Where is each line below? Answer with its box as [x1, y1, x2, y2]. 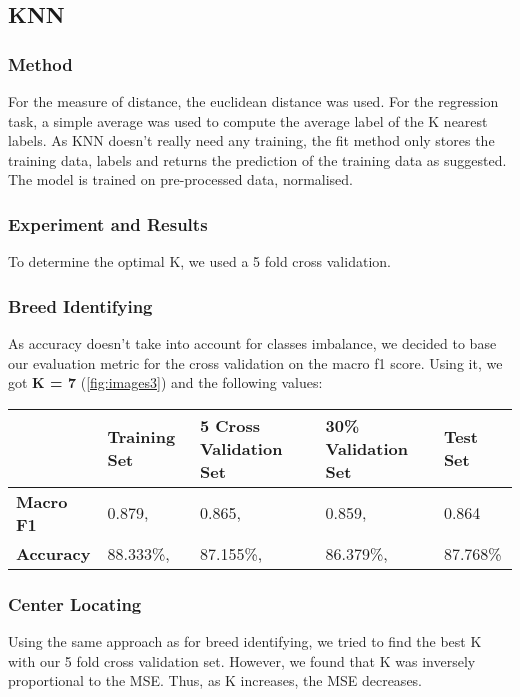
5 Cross [199, 413, 260, 437]
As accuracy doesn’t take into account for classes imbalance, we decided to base [8, 333, 497, 353]
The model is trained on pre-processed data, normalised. [8, 169, 354, 190]
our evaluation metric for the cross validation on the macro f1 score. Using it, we [8, 352, 503, 373]
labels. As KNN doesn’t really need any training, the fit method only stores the [8, 130, 495, 151]
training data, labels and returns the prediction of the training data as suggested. [8, 149, 507, 170]
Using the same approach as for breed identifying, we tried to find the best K [8, 631, 482, 651]
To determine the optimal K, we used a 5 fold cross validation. [8, 251, 391, 272]
